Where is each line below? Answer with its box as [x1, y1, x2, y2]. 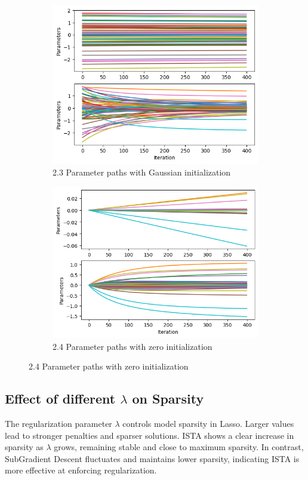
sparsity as [5, 441, 44, 453]
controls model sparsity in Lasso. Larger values [122, 417, 294, 429]
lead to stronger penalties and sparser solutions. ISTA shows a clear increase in [5, 429, 294, 441]
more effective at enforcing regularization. [5, 464, 157, 476]
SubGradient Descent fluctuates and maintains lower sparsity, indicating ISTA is [5, 452, 300, 464]
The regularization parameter [5, 417, 112, 429]
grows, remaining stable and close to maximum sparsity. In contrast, [54, 441, 304, 453]
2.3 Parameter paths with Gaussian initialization [53, 166, 231, 179]
